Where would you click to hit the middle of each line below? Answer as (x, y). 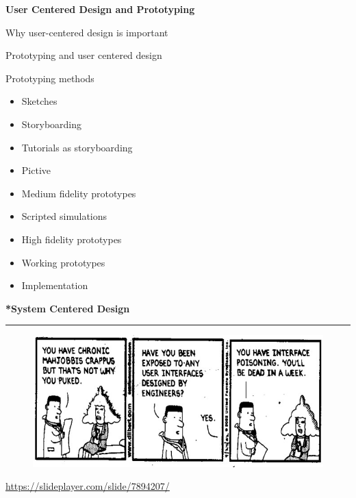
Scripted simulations (64, 216)
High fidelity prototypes (72, 239)
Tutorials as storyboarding (77, 147)
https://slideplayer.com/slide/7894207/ (88, 486)
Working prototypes (63, 262)
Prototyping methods (50, 78)
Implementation (55, 285)
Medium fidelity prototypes (79, 193)
